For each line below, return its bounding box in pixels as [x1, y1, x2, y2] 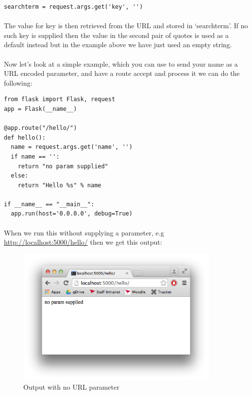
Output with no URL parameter [23, 382, 119, 392]
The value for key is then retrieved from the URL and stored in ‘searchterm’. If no [4, 20, 248, 31]
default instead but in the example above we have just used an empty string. [4, 39, 232, 50]
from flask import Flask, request [4, 96, 116, 103]
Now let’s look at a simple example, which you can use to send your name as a [4, 58, 238, 69]
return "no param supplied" [17, 162, 108, 170]
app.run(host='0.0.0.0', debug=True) [11, 210, 133, 217]
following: [4, 77, 33, 88]
